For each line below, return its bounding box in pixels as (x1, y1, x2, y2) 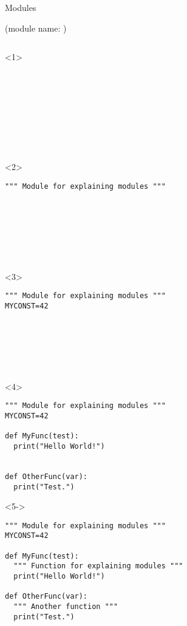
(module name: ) (5, 21, 67, 34)
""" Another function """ (13, 602, 118, 611)
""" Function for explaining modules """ (13, 562, 183, 571)
